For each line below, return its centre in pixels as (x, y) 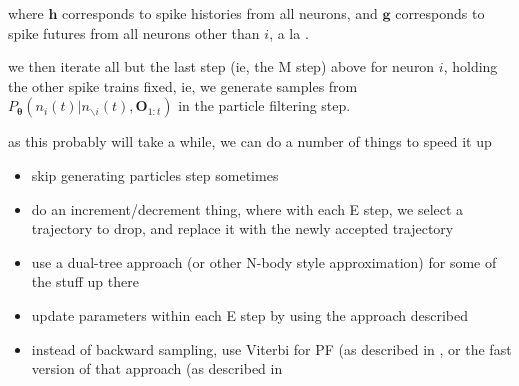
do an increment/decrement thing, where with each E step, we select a (247, 208)
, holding (470, 66)
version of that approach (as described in (157, 368)
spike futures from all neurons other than (134, 32)
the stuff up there (85, 281)
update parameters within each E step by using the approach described (250, 314)
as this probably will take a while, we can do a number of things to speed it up (250, 141)
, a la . (289, 32)
